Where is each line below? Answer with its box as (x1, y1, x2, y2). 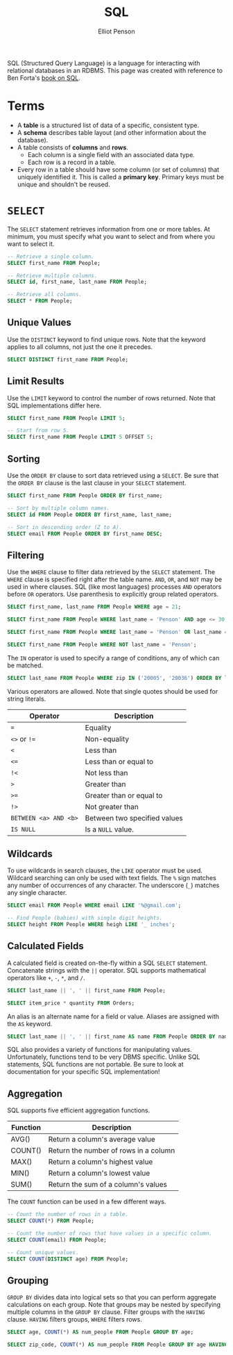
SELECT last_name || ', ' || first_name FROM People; (7, 987, 166, 994)
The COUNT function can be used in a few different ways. (7, 1197, 166, 1206)
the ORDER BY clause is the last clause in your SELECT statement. (7, 479, 187, 487)
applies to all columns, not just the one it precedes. (7, 342, 153, 351)
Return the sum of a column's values (48, 1180, 168, 1190)
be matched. (7, 661, 44, 670)
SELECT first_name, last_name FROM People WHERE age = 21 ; (7, 603, 182, 610)
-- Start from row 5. (7, 427, 70, 435)
